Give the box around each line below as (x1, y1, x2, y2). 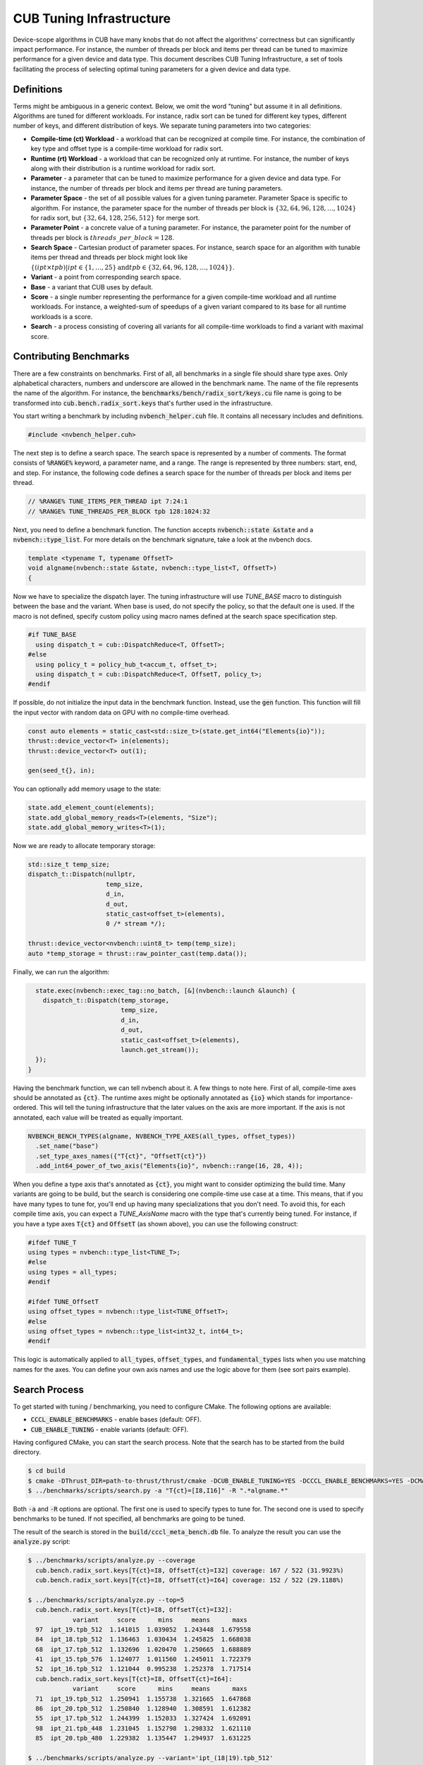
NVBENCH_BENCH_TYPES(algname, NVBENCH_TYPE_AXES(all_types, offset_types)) (27, 1132, 296, 1140)
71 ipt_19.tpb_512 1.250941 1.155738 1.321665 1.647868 (35, 1694, 252, 1703)
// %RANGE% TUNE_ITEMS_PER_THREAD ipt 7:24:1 (27, 498, 188, 505)
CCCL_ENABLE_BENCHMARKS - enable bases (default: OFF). (30, 1416, 202, 1424)
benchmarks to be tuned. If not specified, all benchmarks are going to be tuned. (13, 1514, 246, 1523)
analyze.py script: (13, 1538, 70, 1546)
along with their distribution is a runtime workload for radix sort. (30, 164, 216, 172)
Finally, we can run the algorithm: (13, 967, 110, 976)
